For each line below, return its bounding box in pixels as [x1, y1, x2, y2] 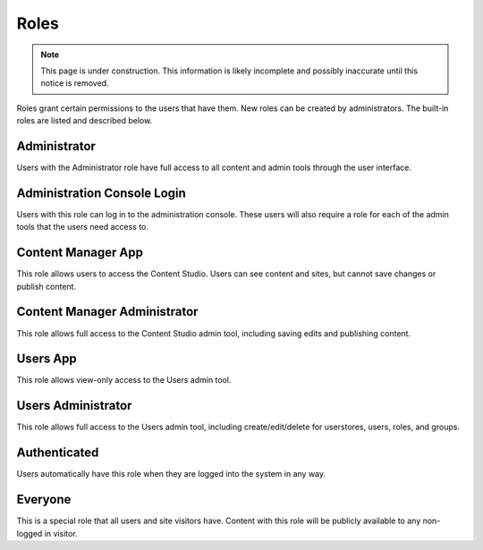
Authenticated [16, 445, 99, 461]
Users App [16, 351, 78, 367]
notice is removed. [40, 78, 109, 89]
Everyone [16, 492, 72, 507]
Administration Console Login [16, 185, 187, 200]
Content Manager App [16, 245, 143, 260]
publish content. [16, 281, 76, 292]
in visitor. [44, 528, 78, 538]
